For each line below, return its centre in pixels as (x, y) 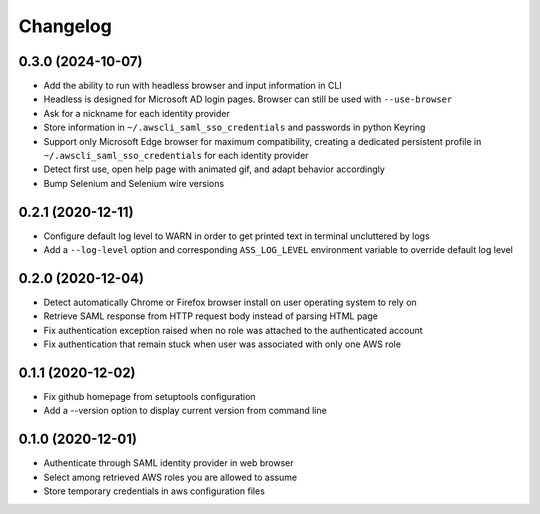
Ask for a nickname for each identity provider (136, 113)
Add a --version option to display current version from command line (185, 411)
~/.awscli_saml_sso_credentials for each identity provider (176, 156)
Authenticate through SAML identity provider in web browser (168, 463)
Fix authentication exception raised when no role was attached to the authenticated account (233, 330)
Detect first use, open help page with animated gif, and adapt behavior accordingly (214, 169)
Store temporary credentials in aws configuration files (154, 491)
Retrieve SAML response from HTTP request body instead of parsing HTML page (211, 316)
